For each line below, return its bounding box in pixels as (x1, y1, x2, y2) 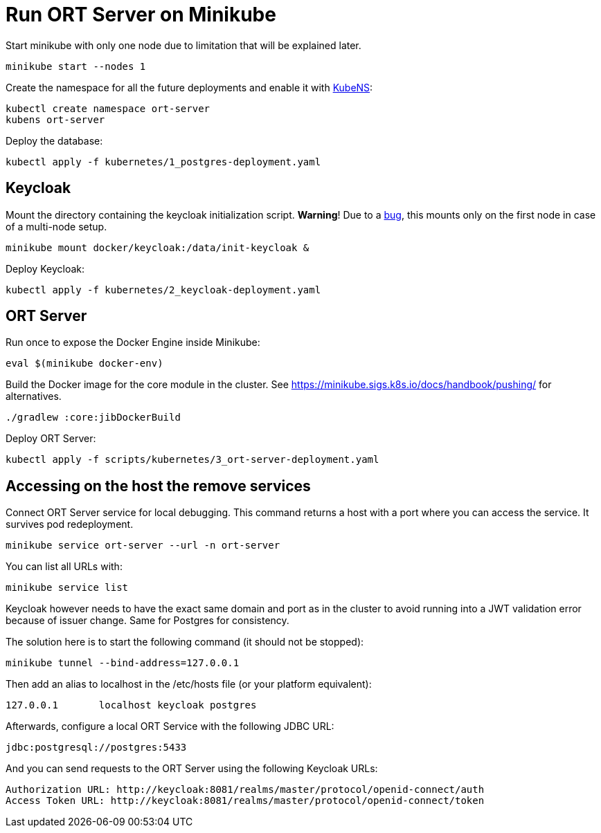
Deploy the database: (6, 134, 103, 147)
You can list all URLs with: (6, 560, 123, 573)
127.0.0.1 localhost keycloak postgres (6, 699, 257, 711)
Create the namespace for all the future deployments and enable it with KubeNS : (6, 81, 373, 93)
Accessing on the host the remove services (6, 477, 311, 495)
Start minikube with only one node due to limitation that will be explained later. (6, 39, 361, 51)
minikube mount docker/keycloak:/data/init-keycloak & (6, 241, 310, 253)
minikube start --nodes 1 (6, 60, 146, 72)
